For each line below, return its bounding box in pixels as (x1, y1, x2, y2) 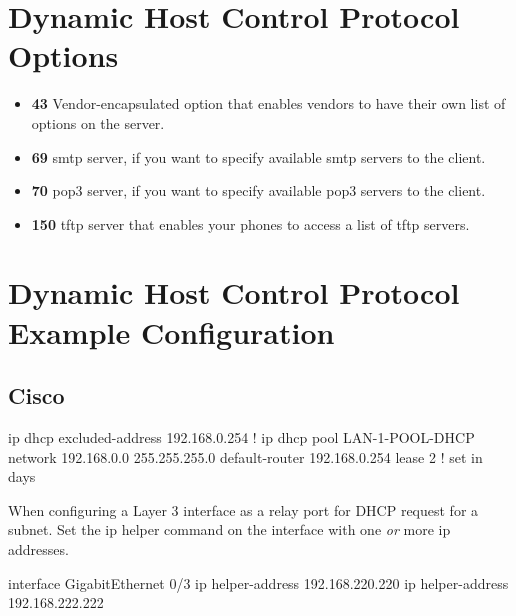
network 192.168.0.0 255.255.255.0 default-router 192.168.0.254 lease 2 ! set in (8, 446, 483, 467)
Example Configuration (8, 311, 335, 352)
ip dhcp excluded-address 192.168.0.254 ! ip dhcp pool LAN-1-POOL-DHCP (8, 427, 475, 448)
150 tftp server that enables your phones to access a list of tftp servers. (31, 213, 470, 234)
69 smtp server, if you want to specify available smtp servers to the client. (31, 146, 486, 167)
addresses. (8, 539, 69, 560)
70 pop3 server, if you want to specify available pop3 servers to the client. (31, 180, 486, 201)
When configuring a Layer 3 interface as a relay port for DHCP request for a (8, 499, 479, 520)
